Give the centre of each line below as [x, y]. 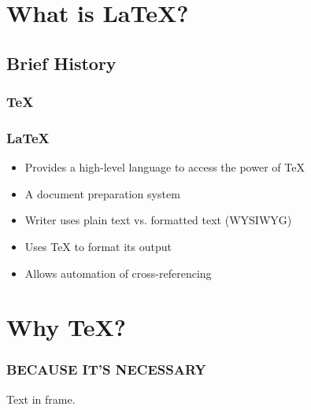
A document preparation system [102, 193]
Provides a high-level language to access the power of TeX [165, 167]
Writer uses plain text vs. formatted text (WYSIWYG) [158, 220]
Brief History [61, 63]
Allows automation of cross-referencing [118, 273]
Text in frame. [41, 399]
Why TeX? [67, 327]
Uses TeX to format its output [98, 246]
